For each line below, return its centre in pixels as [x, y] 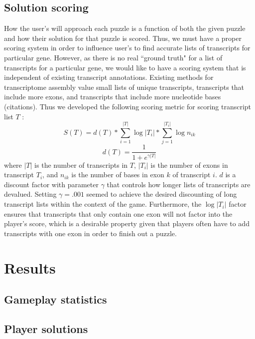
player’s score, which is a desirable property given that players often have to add [127, 223]
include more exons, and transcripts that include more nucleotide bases [113, 97]
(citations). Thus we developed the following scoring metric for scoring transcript [128, 106]
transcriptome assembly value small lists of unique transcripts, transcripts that [124, 87]
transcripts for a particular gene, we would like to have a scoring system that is [125, 67]
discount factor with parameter [51, 184]
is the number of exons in [189, 165]
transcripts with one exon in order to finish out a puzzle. [90, 233]
